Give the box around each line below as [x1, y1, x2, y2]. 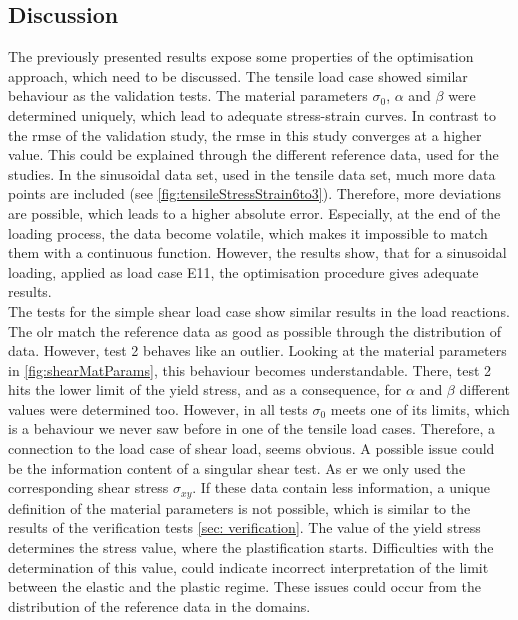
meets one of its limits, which [330, 398, 510, 419]
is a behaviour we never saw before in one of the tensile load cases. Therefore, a [8, 418, 496, 439]
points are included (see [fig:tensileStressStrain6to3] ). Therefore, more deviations [8, 183, 502, 204]
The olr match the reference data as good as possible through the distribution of [8, 320, 501, 341]
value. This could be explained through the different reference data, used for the [8, 144, 499, 165]
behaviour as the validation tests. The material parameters [8, 85, 368, 106]
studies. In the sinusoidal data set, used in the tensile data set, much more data [8, 163, 496, 184]
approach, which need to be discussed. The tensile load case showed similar [8, 65, 468, 86]
